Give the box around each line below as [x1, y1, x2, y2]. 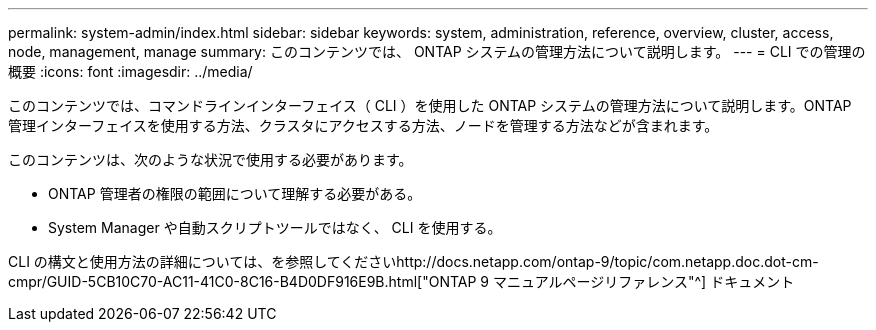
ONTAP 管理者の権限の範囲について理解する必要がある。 [48, 185, 422, 202]
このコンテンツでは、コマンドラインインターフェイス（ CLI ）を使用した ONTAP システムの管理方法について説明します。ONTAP [8, 97, 852, 114]
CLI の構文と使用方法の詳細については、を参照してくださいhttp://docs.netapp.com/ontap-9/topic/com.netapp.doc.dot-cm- [8, 253, 819, 270]
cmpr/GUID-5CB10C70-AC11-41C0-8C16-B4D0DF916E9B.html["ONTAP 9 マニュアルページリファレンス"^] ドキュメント [8, 273, 795, 290]
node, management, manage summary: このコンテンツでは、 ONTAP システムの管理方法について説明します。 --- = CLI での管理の [8, 43, 866, 60]
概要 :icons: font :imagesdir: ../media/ [8, 63, 253, 80]
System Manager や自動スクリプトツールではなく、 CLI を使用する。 [48, 219, 502, 236]
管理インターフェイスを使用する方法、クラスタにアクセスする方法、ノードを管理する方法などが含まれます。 [8, 117, 719, 134]
